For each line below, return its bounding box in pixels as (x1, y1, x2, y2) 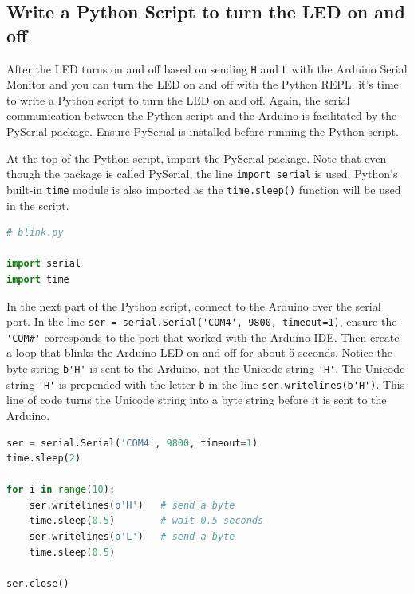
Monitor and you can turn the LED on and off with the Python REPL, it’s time (6, 76, 399, 93)
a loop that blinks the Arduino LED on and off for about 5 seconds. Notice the (6, 344, 392, 361)
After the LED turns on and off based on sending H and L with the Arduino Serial (6, 60, 408, 77)
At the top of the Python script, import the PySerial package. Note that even (6, 149, 387, 166)
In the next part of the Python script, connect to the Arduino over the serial (6, 297, 381, 314)
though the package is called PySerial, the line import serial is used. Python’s (6, 165, 398, 182)
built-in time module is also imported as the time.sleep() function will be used (6, 180, 401, 197)
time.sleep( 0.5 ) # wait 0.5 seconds (29, 515, 264, 527)
